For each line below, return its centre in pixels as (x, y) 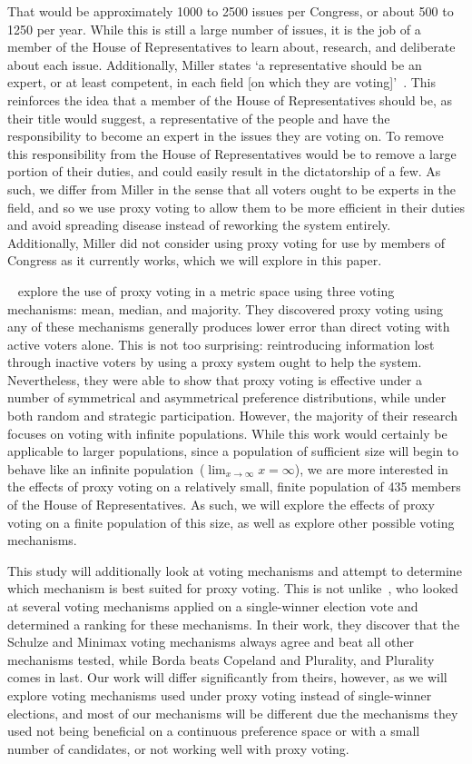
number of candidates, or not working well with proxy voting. (178, 748)
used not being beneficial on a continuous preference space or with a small (214, 731)
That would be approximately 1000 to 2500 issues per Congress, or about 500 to (231, 11)
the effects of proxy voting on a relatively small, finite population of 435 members (234, 486)
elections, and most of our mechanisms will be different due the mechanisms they (233, 713)
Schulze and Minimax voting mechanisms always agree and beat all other (211, 642)
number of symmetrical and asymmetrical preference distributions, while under (227, 397)
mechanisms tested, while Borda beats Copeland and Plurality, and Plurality (221, 659)
